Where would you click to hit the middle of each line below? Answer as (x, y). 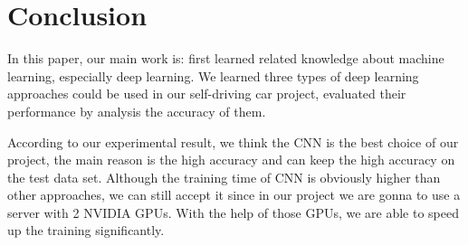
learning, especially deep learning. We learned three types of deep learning (213, 75)
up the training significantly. (86, 230)
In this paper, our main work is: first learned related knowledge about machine (226, 58)
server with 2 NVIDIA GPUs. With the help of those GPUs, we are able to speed (234, 212)
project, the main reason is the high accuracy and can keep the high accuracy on (231, 160)
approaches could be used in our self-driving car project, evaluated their (207, 94)
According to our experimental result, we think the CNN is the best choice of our (233, 141)
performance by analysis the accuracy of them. (137, 111)
